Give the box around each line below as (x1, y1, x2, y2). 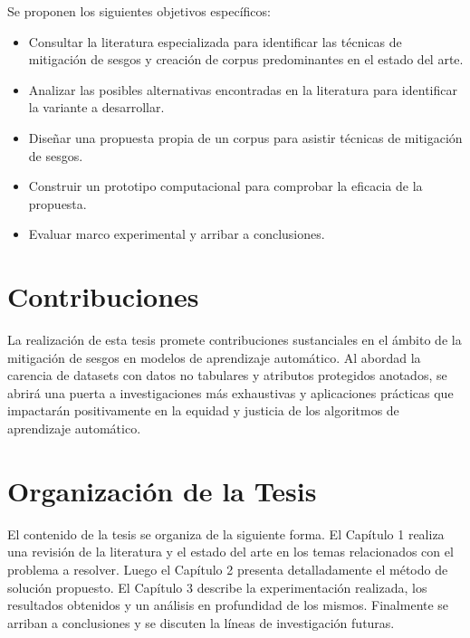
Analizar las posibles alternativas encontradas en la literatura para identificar (28, 80, 457, 99)
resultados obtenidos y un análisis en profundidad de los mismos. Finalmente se (7, 595, 449, 614)
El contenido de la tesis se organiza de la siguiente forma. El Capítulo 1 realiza (7, 524, 445, 543)
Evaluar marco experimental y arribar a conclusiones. (28, 224, 325, 243)
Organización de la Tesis (7, 471, 317, 509)
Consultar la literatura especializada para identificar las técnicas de (28, 32, 402, 51)
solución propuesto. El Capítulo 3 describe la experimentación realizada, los (7, 577, 427, 596)
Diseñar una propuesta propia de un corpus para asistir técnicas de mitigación (28, 128, 463, 147)
